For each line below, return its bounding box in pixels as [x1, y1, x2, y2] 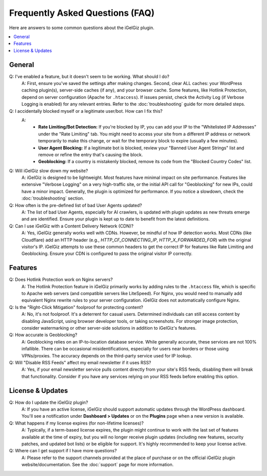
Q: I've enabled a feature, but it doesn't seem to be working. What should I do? [9, 73, 170, 79]
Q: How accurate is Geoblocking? [9, 332, 78, 338]
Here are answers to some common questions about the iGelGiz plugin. [9, 25, 154, 31]
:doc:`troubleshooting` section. [21, 195, 84, 201]
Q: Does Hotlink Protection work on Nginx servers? [9, 277, 113, 283]
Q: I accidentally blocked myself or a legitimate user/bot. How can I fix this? [9, 108, 163, 114]
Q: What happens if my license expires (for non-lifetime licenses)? [9, 420, 144, 426]
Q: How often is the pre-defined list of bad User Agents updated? [9, 202, 142, 208]
